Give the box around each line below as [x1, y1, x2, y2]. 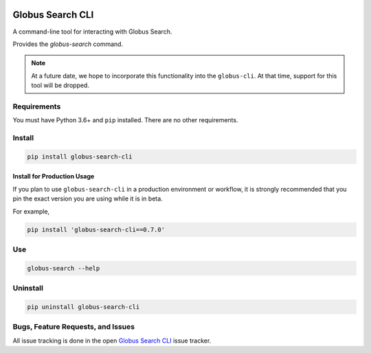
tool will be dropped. [31, 81, 89, 89]
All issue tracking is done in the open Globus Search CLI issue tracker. [12, 337, 212, 345]
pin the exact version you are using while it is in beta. [12, 194, 163, 203]
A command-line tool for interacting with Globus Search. [12, 27, 172, 36]
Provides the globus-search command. [12, 40, 124, 48]
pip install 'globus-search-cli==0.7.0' [27, 225, 165, 234]
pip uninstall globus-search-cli [27, 303, 140, 310]
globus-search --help [27, 264, 100, 272]
